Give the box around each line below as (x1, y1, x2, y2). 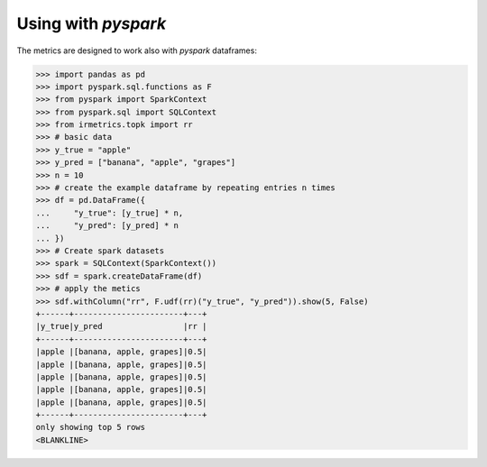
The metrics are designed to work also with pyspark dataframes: (16, 45, 257, 56)
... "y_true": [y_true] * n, (35, 207, 184, 218)
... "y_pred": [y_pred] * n (35, 221, 179, 231)
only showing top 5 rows (35, 422, 146, 433)
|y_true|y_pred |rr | (35, 321, 207, 332)
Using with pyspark (16, 14, 167, 33)
